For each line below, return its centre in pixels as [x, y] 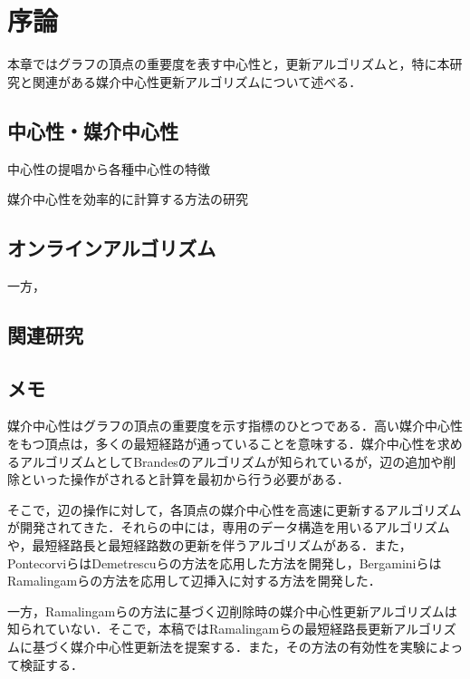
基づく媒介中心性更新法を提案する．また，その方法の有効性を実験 [229, 647]
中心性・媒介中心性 [93, 130]
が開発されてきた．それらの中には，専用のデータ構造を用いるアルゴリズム [229, 527]
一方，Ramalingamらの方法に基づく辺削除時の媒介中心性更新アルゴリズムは [232, 611]
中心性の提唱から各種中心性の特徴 [109, 168]
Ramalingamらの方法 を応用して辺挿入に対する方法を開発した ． [194, 581]
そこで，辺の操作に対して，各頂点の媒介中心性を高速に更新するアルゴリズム [235, 509]
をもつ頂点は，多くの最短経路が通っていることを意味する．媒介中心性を [222, 444]
